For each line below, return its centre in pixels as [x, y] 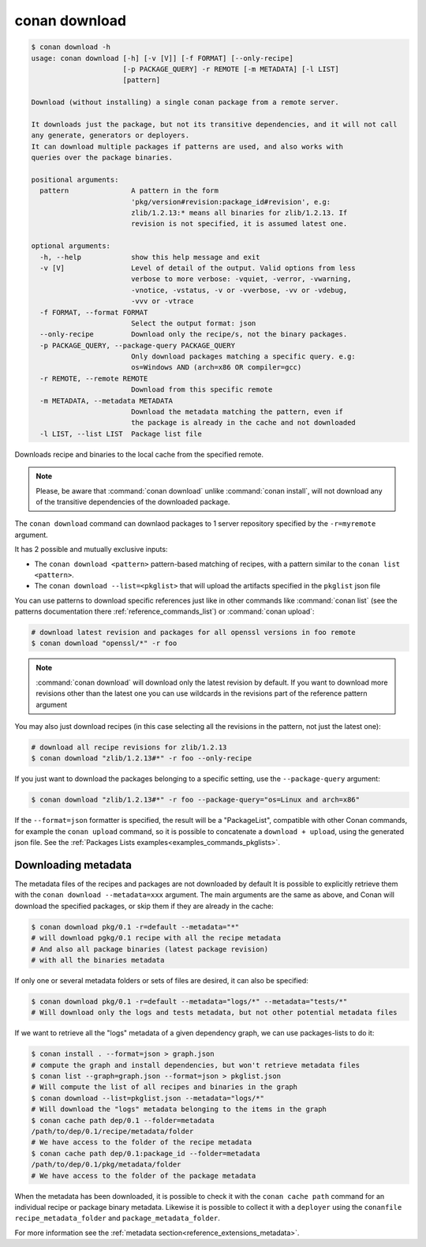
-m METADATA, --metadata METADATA [106, 400]
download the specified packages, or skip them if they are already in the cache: [144, 906]
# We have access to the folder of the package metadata [144, 1176]
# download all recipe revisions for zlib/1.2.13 [129, 747]
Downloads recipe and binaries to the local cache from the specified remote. [139, 454]
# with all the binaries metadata [98, 960]
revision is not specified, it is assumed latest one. [239, 224]
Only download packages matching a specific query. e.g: [243, 357]
